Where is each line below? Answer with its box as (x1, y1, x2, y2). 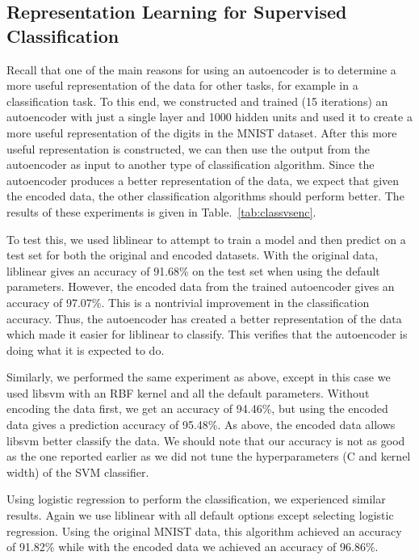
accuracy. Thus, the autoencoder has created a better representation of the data (6, 309, 402, 326)
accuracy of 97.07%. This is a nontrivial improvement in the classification (6, 293, 370, 310)
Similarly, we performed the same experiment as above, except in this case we (6, 368, 391, 385)
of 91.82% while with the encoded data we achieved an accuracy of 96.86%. (6, 538, 379, 555)
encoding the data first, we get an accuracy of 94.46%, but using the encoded (6, 400, 388, 417)
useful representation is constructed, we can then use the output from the (6, 140, 371, 157)
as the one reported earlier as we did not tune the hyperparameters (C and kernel (6, 448, 411, 465)
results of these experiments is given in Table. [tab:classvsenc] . (6, 203, 316, 220)
